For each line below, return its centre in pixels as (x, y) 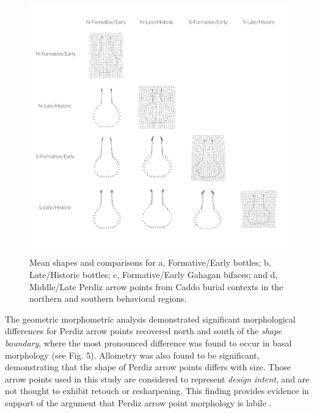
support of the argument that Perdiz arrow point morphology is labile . (138, 402)
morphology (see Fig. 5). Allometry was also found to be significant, (132, 355)
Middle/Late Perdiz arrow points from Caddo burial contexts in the (156, 286)
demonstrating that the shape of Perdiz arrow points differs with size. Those (148, 367)
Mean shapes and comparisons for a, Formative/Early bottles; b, (150, 262)
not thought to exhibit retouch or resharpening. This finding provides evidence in (157, 391)
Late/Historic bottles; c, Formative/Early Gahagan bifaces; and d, (154, 275)
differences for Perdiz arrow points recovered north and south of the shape (143, 331)
